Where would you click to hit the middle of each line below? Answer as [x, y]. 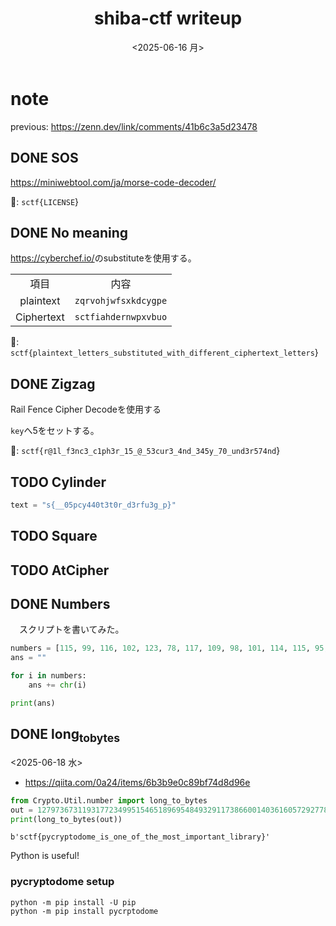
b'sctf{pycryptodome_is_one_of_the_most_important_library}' [140, 837]
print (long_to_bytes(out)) [66, 819]
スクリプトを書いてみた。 [71, 629]
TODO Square [54, 536]
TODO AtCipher [60, 570]
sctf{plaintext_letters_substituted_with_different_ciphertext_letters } [164, 353]
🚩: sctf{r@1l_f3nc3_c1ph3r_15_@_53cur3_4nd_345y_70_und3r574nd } [145, 451]
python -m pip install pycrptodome [84, 911]
